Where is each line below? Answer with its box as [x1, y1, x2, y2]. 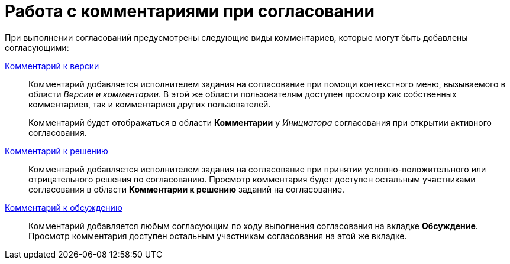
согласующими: [5, 42, 69, 53]
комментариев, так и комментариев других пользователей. [28, 99, 271, 109]
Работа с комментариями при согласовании [5, 1, 375, 21]
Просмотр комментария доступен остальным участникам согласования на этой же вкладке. [28, 230, 407, 241]
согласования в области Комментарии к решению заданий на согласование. [28, 184, 345, 194]
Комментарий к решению [5, 145, 108, 156]
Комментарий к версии [5, 60, 99, 71]
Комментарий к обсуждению [5, 202, 122, 213]
